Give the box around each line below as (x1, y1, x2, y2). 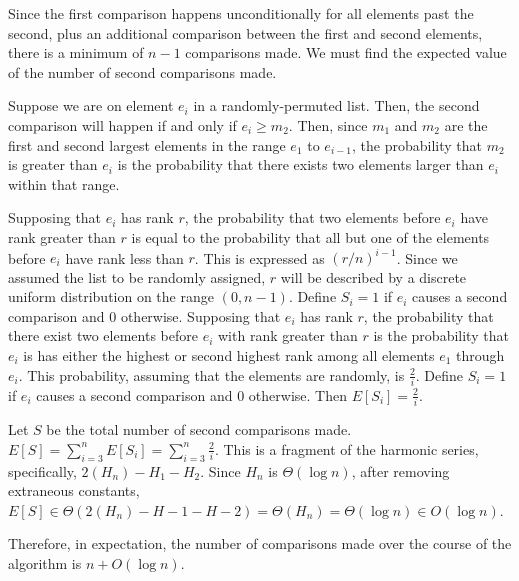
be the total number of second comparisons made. (46, 419, 352, 440)
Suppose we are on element (8, 95, 174, 116)
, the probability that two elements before (184, 207, 441, 228)
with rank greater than (218, 325, 358, 346)
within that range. (8, 173, 120, 194)
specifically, (8, 460, 77, 481)
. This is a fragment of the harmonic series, (214, 438, 479, 459)
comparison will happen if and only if (8, 114, 237, 135)
